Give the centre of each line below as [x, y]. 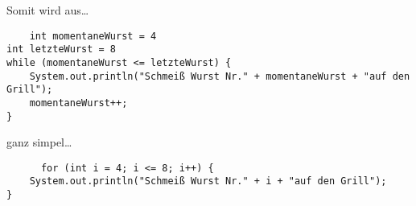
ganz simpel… [39, 142]
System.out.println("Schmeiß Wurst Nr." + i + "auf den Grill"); [208, 181]
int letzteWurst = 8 [62, 49]
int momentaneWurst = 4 [93, 36]
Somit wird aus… [48, 10]
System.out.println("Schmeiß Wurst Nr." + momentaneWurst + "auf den [220, 76]
